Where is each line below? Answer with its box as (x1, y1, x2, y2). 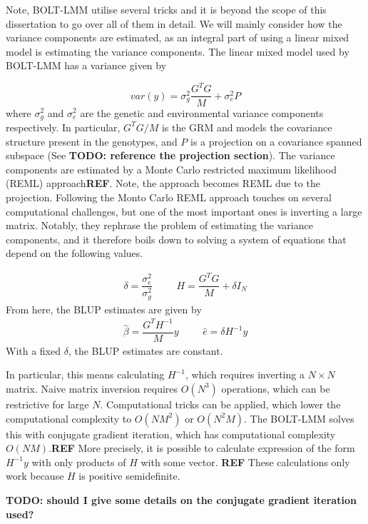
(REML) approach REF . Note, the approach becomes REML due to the (6, 176, 320, 191)
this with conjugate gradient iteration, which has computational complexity (6, 426, 336, 441)
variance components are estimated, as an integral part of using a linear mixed (6, 30, 349, 45)
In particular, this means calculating (6, 367, 165, 382)
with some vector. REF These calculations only (140, 454, 350, 469)
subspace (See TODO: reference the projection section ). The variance (6, 148, 335, 163)
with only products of (31, 454, 126, 469)
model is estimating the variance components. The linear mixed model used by (6, 44, 349, 59)
